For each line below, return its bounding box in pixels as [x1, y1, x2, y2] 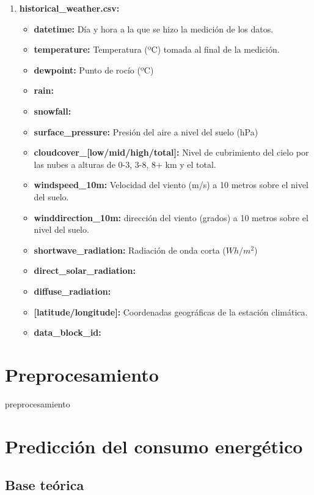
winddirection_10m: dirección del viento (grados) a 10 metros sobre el [34, 211, 309, 224]
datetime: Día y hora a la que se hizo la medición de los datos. [34, 22, 274, 35]
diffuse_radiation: [34, 284, 111, 297]
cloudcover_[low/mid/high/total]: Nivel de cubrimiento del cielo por [34, 146, 309, 159]
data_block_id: [34, 326, 101, 339]
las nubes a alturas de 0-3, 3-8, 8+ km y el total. [34, 157, 216, 170]
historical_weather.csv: [19, 2, 120, 14]
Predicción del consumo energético [5, 433, 303, 458]
